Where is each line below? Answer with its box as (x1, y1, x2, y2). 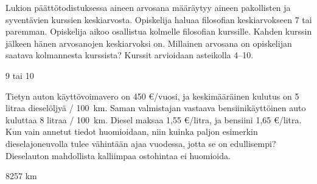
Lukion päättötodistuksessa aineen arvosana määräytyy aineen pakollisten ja (5, 1, 291, 13)
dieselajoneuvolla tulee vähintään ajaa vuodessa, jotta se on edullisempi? (5, 137, 276, 149)
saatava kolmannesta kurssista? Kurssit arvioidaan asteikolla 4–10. (5, 49, 254, 61)
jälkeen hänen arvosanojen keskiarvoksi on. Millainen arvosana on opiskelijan (5, 36, 292, 49)
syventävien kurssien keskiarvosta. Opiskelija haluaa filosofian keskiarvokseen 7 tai (5, 13, 312, 26)
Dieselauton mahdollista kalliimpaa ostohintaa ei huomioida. (5, 149, 231, 162)
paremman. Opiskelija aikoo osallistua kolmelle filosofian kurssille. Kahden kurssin (5, 25, 312, 38)
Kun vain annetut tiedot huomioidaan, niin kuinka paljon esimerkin (5, 125, 258, 138)
